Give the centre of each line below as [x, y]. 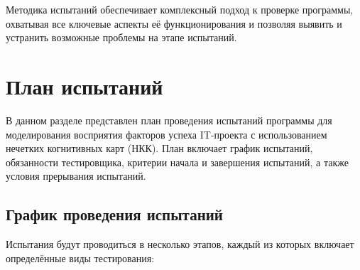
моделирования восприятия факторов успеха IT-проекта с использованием [167, 134]
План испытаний [84, 86]
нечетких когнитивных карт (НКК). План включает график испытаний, [159, 148]
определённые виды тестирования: [80, 258]
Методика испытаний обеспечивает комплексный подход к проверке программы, [180, 9]
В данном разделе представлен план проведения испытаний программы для [169, 120]
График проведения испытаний [114, 214]
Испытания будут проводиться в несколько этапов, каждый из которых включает [180, 244]
